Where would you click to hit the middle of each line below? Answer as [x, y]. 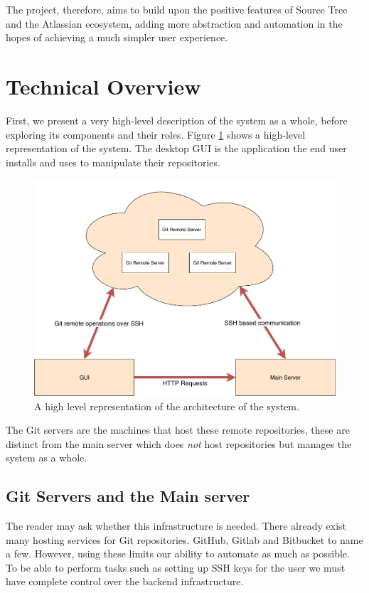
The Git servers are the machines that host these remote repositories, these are [178, 430]
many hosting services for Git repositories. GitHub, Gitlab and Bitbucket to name [184, 539]
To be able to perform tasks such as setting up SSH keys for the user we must [176, 567]
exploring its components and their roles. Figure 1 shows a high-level [156, 134]
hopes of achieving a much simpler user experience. [117, 37]
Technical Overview [103, 86]
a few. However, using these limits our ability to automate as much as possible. [178, 554]
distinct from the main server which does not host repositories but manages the [179, 443]
